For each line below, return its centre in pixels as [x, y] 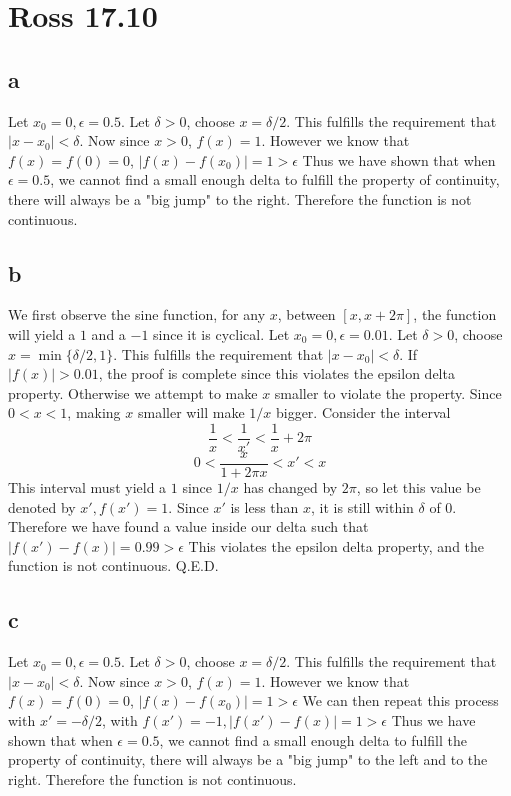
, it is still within [362, 506]
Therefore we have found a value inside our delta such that [188, 526]
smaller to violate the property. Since [388, 392]
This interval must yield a [87, 487]
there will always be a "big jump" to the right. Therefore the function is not [240, 198]
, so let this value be [418, 487]
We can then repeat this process [400, 700]
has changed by [290, 487]
